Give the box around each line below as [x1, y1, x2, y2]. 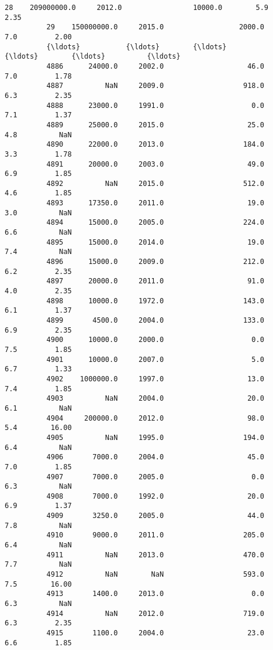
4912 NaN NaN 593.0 [46, 570, 264, 579]
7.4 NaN [5, 248, 72, 256]
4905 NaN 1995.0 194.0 [46, 433, 264, 442]
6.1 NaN [5, 404, 72, 412]
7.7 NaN [5, 560, 72, 569]
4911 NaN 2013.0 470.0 [46, 550, 264, 559]
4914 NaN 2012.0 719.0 [46, 609, 264, 618]
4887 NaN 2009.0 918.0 [46, 82, 264, 90]
